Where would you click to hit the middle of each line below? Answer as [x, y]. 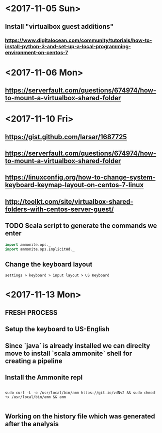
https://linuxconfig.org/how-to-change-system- [80, 177]
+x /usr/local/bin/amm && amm [36, 397]
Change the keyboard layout [49, 264]
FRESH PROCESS [31, 313]
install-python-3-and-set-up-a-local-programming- [68, 46]
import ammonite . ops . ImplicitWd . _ [40, 249]
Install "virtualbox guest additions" [59, 27]
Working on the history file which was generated [80, 416]
